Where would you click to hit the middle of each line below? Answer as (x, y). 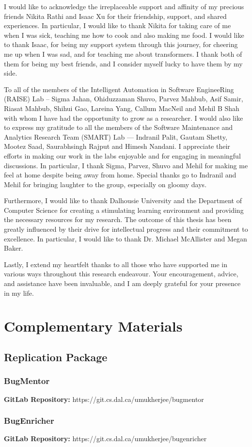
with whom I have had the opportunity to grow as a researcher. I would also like (124, 118)
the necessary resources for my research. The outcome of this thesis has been (118, 219)
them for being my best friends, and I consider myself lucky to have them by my (123, 63)
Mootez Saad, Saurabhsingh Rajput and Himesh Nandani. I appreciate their (117, 146)
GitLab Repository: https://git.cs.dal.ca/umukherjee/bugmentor (104, 399)
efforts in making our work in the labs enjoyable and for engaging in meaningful (122, 155)
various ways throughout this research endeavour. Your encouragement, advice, (121, 274)
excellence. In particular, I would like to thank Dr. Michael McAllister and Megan (126, 238)
